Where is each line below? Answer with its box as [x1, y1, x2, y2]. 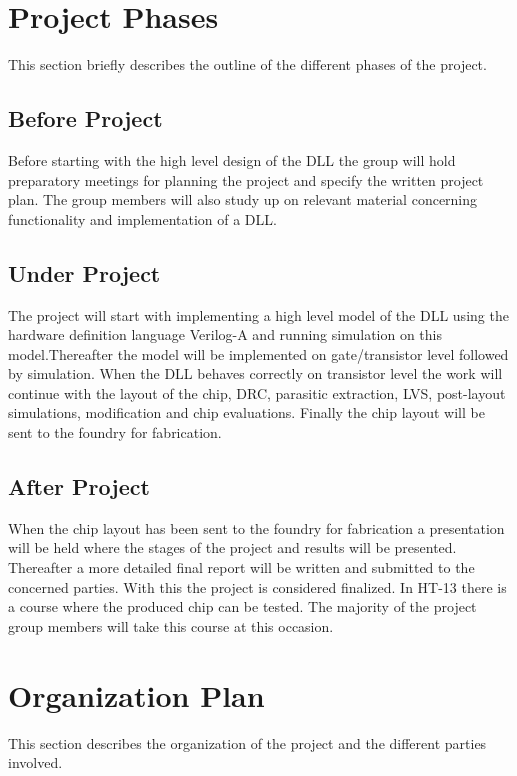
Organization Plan [8, 674, 265, 715]
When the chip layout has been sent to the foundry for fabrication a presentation [8, 517, 505, 538]
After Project [8, 471, 150, 502]
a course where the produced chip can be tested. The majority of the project [8, 596, 477, 617]
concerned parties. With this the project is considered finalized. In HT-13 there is [8, 576, 507, 597]
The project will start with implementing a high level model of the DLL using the [8, 304, 509, 325]
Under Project [8, 257, 161, 288]
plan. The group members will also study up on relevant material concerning [8, 189, 478, 210]
